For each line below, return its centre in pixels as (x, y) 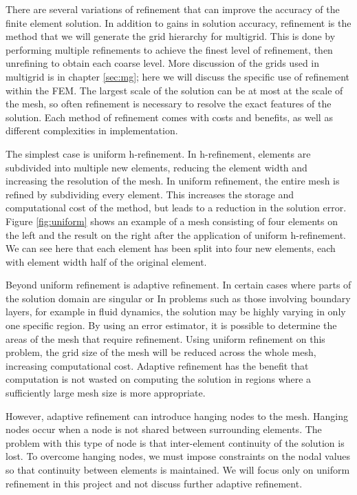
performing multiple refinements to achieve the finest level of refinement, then (169, 49)
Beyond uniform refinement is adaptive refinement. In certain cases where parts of (178, 285)
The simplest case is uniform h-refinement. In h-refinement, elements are (158, 153)
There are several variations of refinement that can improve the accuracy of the (173, 9)
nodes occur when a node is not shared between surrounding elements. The (164, 429)
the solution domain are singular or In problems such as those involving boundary (178, 298)
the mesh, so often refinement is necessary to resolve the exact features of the (169, 104)
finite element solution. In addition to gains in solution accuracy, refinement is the (178, 22)
